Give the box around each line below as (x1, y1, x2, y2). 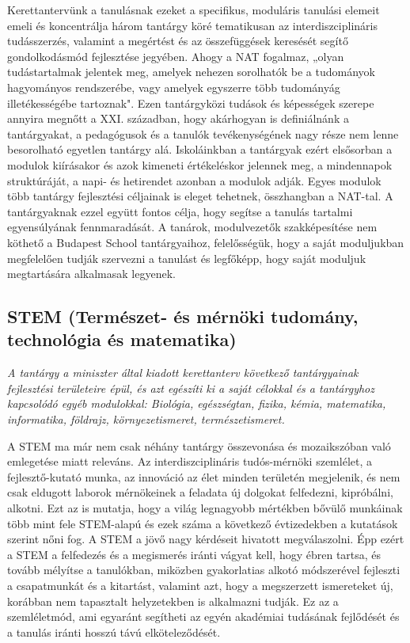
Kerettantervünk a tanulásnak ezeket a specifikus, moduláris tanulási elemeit (7, 2, 380, 17)
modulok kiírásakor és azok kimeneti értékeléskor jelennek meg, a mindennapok (7, 156, 393, 173)
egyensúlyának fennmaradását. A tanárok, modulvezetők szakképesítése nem (7, 219, 378, 235)
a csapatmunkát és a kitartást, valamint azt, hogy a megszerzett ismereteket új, (7, 577, 393, 593)
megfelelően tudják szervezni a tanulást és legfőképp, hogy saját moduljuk (7, 249, 366, 266)
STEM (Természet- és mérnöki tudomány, (7, 304, 359, 329)
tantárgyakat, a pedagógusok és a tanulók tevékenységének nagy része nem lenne (7, 125, 399, 142)
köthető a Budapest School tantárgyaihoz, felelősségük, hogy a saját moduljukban (7, 234, 404, 250)
